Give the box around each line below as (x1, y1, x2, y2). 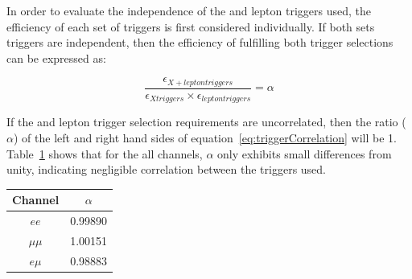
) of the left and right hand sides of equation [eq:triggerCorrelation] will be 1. (13, 129, 398, 146)
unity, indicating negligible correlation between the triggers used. (6, 161, 327, 178)
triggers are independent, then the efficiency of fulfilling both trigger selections (6, 34, 393, 51)
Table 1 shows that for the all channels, (6, 145, 203, 162)
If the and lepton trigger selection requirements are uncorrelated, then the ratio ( (6, 113, 406, 130)
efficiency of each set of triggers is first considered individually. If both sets (6, 18, 375, 35)
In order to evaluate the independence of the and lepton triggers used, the (6, 2, 371, 18)
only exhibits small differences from (217, 145, 392, 162)
